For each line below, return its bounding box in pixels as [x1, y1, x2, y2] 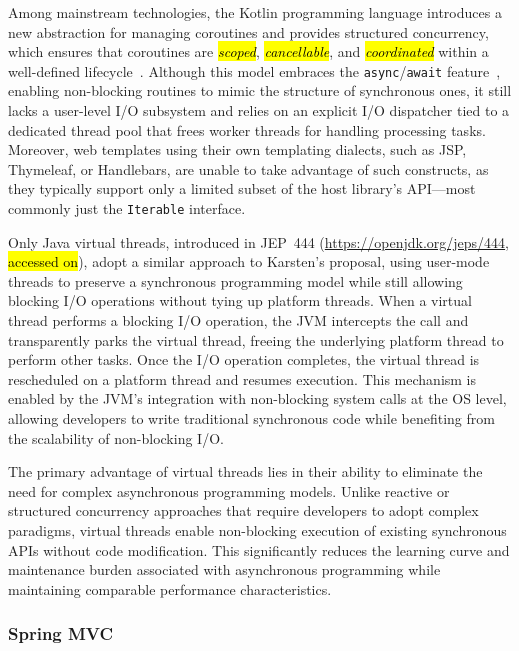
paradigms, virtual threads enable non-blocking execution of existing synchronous [8, 519, 507, 540]
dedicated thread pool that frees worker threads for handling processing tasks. [8, 119, 486, 140]
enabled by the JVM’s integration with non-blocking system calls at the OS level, [8, 388, 507, 409]
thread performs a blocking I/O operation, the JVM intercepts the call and [8, 310, 469, 331]
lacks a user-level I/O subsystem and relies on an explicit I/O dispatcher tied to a [8, 100, 510, 121]
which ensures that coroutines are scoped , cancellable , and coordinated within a [8, 41, 489, 62]
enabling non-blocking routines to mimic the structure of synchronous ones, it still [8, 80, 512, 101]
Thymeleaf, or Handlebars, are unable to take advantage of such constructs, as [8, 158, 489, 179]
